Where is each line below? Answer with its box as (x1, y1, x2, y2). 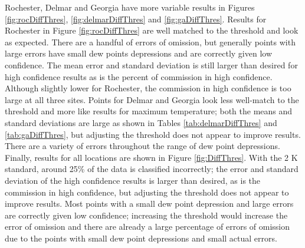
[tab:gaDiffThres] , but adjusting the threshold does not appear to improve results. (5, 128, 301, 140)
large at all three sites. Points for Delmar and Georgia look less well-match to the (5, 93, 299, 105)
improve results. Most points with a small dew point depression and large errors (5, 197, 294, 210)
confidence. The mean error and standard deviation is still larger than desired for (5, 58, 298, 71)
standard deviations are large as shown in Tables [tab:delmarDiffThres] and (5, 116, 277, 128)
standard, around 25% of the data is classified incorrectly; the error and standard (5, 163, 299, 175)
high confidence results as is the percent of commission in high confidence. (5, 70, 273, 82)
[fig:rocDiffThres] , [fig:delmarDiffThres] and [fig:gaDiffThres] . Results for (5, 12, 267, 25)
